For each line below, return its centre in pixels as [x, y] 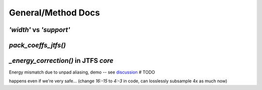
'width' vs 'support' [40, 30]
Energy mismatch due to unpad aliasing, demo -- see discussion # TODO [82, 72]
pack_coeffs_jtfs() [37, 45]
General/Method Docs [55, 13]
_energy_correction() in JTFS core [61, 61]
